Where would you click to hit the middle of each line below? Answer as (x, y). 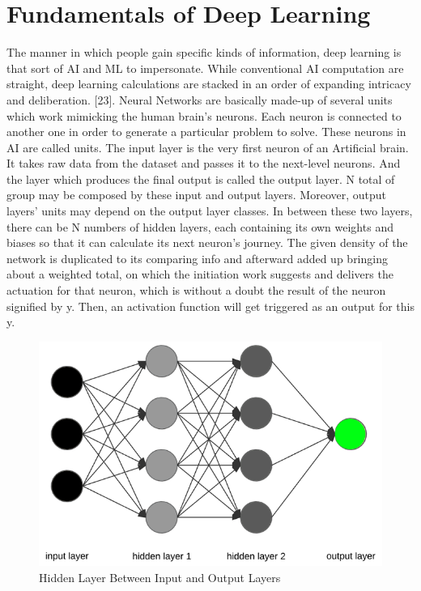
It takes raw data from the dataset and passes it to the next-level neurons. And (204, 163)
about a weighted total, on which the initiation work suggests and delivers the (200, 274)
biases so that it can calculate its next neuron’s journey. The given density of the (207, 242)
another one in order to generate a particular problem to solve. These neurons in (206, 132)
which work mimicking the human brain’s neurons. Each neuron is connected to (204, 115)
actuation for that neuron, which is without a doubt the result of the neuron (196, 290)
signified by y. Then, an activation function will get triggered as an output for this (211, 306)
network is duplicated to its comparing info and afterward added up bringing (197, 258)
